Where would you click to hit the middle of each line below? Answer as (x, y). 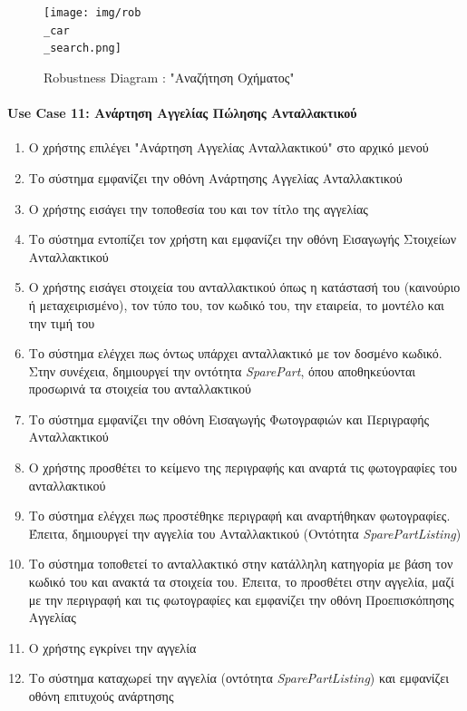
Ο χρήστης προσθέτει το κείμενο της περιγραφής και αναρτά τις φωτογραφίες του (243, 468)
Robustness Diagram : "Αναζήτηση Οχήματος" (169, 77)
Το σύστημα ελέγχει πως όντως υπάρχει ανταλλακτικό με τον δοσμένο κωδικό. (235, 353)
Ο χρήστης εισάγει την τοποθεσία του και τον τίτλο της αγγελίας (198, 208)
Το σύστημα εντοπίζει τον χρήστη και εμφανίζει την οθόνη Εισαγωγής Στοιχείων (242, 239)
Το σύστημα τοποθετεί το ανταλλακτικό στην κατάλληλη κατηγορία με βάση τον (241, 564)
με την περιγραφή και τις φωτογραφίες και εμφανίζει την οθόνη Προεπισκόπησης (241, 599)
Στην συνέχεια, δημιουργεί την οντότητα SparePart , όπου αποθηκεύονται (222, 370)
